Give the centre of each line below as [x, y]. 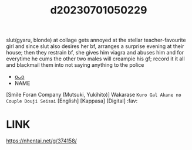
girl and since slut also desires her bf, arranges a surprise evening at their [95, 46]
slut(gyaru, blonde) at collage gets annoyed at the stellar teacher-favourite [96, 40]
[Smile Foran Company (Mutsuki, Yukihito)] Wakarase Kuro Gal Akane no [94, 95]
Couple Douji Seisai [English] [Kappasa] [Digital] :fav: [72, 101]
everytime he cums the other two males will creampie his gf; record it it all [95, 59]
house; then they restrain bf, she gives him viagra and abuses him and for [95, 53]
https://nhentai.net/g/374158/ [42, 141]
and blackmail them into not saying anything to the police [75, 65]
